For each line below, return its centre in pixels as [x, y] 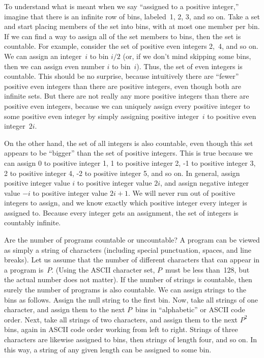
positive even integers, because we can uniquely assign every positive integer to [127, 106]
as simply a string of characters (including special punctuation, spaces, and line [128, 249]
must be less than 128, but [208, 269]
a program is [24, 269]
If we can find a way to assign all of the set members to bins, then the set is [123, 36]
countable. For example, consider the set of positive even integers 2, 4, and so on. [131, 46]
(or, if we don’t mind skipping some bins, [187, 56]
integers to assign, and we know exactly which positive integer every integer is [126, 203]
